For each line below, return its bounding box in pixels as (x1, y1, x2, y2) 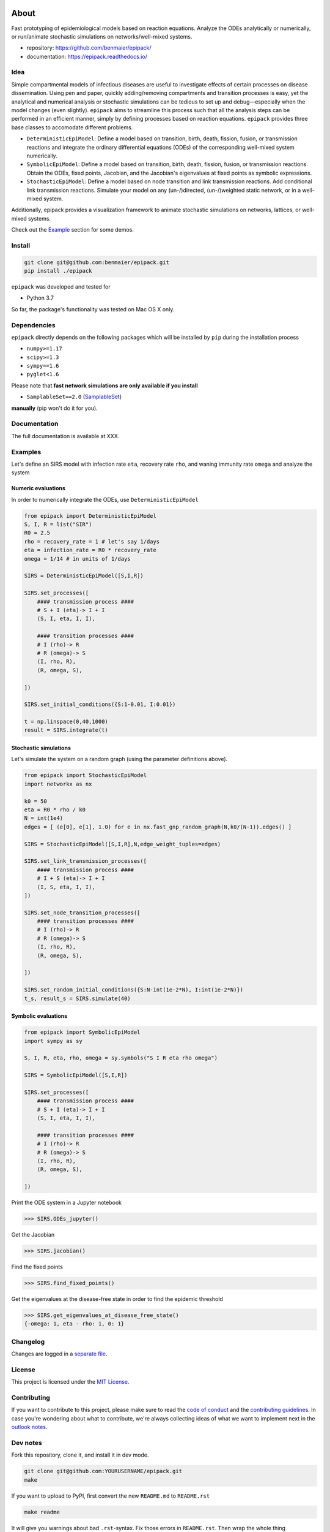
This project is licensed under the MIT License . (11, 1378, 130, 1386)
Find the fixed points (11, 1263, 64, 1271)
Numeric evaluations (11, 485, 65, 492)
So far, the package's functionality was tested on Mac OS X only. (11, 305, 175, 313)
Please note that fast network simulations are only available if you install (11, 382, 198, 389)
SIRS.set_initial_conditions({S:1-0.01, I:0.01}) (24, 701, 176, 708)
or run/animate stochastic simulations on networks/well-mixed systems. (11, 32, 193, 40)
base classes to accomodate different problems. (11, 123, 133, 131)
